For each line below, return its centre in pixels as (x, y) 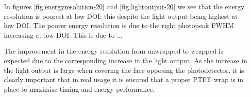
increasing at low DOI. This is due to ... (63, 35)
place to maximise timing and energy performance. (79, 89)
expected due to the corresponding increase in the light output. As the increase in (125, 60)
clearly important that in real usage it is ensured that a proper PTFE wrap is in (124, 79)
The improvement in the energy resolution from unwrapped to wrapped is (114, 51)
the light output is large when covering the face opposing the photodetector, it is (124, 70)
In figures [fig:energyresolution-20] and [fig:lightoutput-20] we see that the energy (124, 6)
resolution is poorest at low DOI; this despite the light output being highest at (121, 16)
